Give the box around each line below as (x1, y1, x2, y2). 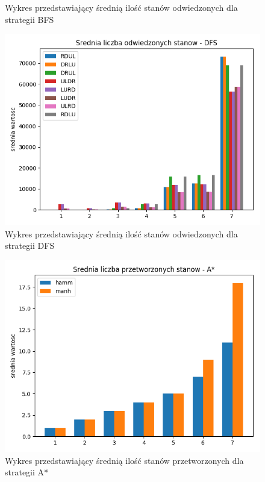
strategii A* (5, 466, 49, 478)
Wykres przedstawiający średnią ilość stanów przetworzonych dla (5, 454, 244, 466)
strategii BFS (5, 13, 54, 25)
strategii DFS (5, 239, 55, 252)
